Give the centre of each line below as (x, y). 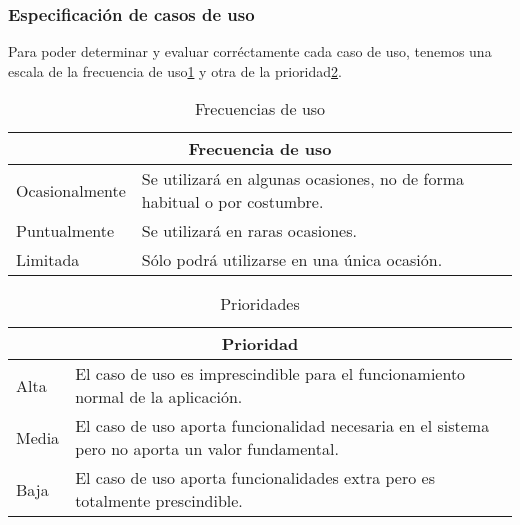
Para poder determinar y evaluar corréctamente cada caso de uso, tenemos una (250, 51)
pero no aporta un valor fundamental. (207, 449)
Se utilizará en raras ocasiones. (249, 231)
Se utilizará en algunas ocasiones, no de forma (302, 179)
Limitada (48, 260)
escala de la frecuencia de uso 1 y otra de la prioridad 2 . (175, 70)
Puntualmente (65, 231)
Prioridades (260, 304)
